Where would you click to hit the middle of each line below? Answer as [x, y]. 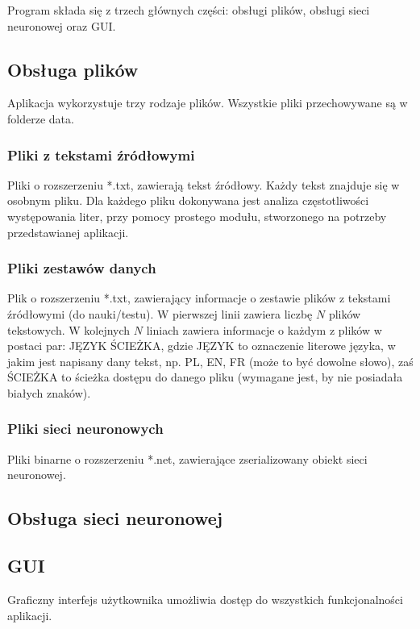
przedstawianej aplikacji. [68, 232]
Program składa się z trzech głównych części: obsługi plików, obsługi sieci [189, 10]
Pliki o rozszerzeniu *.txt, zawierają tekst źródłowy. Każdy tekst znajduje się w [204, 184]
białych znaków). [49, 392]
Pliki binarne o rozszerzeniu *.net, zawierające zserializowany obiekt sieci [187, 458]
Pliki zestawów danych [82, 268]
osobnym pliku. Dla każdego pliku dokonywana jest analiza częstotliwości [188, 200]
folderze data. [41, 118]
